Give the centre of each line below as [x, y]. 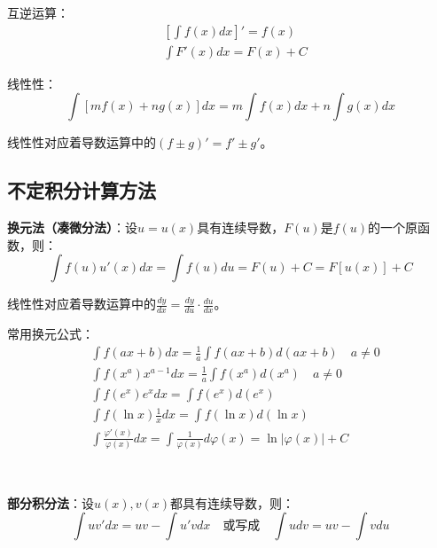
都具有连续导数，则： [233, 502]
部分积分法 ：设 [51, 502]
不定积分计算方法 [82, 190]
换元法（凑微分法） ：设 [72, 227]
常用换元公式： [51, 334]
